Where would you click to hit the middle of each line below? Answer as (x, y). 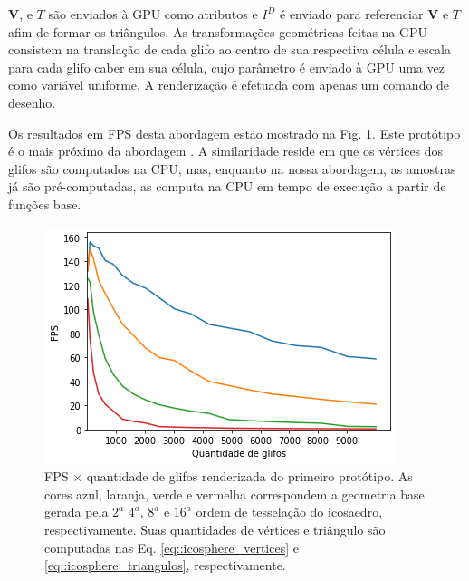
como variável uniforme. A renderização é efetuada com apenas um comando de (229, 85)
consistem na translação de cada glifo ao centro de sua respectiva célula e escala (230, 49)
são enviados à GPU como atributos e (153, 14)
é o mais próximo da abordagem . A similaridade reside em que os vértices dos (226, 151)
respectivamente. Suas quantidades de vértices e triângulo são (215, 529)
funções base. (45, 203)
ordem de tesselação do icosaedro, (289, 512)
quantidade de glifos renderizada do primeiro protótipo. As (249, 476)
